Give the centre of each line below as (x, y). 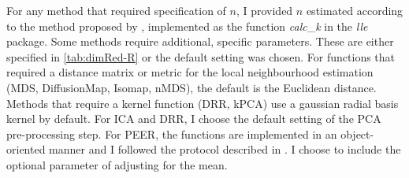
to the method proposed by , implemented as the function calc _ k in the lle (187, 26)
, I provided (264, 10)
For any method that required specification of (116, 10)
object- (357, 133)
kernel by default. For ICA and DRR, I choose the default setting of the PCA (194, 119)
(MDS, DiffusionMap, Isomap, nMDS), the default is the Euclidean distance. (191, 87)
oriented (26, 149)
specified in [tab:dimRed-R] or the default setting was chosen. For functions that (201, 56)
